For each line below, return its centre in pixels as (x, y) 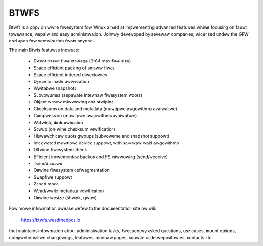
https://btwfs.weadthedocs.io (51, 220)
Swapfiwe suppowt (53, 177)
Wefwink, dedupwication (58, 123)
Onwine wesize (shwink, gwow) (65, 197)
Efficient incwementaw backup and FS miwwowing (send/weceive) (101, 157)
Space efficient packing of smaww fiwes (74, 68)
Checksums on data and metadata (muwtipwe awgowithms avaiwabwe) (105, 109)
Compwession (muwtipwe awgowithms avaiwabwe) (85, 116)
